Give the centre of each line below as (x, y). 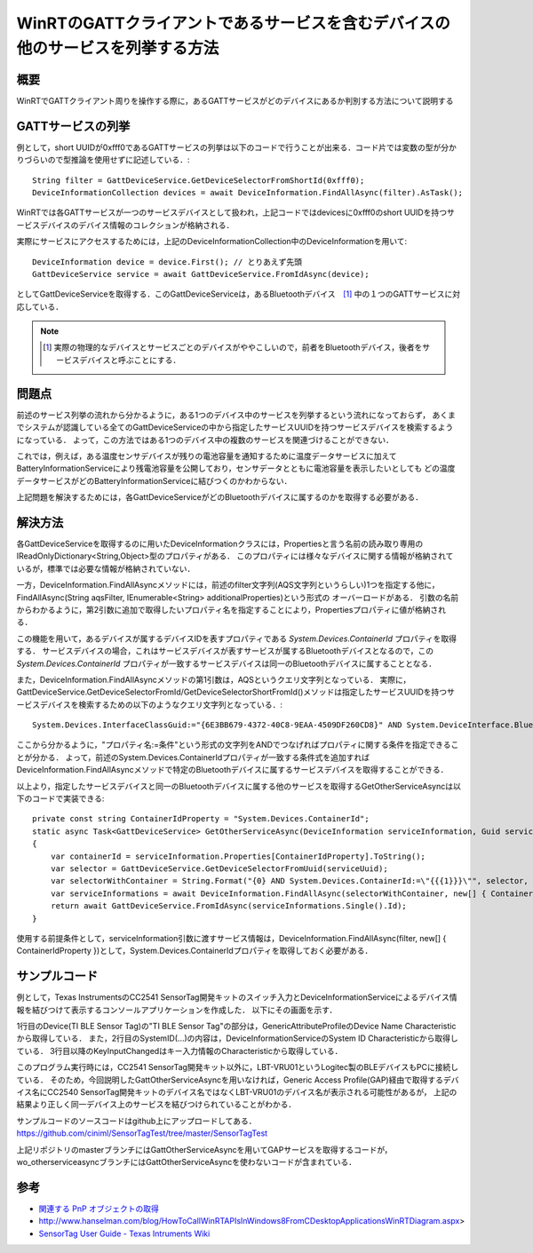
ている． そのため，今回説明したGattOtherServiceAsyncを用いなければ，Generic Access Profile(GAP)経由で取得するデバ (238, 1080)
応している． (40, 306)
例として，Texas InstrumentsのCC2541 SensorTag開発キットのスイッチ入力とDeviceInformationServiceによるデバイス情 (237, 997)
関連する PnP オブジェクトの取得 (99, 1209)
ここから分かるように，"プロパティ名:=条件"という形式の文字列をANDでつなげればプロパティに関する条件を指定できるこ (238, 745)
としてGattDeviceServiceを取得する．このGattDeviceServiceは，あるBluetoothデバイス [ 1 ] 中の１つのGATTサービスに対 (239, 294)
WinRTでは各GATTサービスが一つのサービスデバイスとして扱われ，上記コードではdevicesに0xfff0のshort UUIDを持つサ (235, 212)
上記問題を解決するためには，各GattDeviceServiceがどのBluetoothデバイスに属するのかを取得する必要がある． (220, 497)
